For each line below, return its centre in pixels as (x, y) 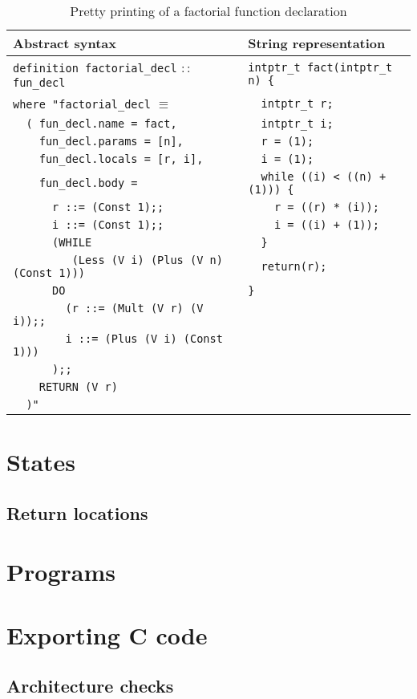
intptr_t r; (297, 103)
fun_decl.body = (88, 183)
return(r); (294, 266)
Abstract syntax (65, 43)
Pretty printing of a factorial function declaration (208, 11)
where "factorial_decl (82, 104)
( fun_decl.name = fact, (101, 124)
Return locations (77, 512)
